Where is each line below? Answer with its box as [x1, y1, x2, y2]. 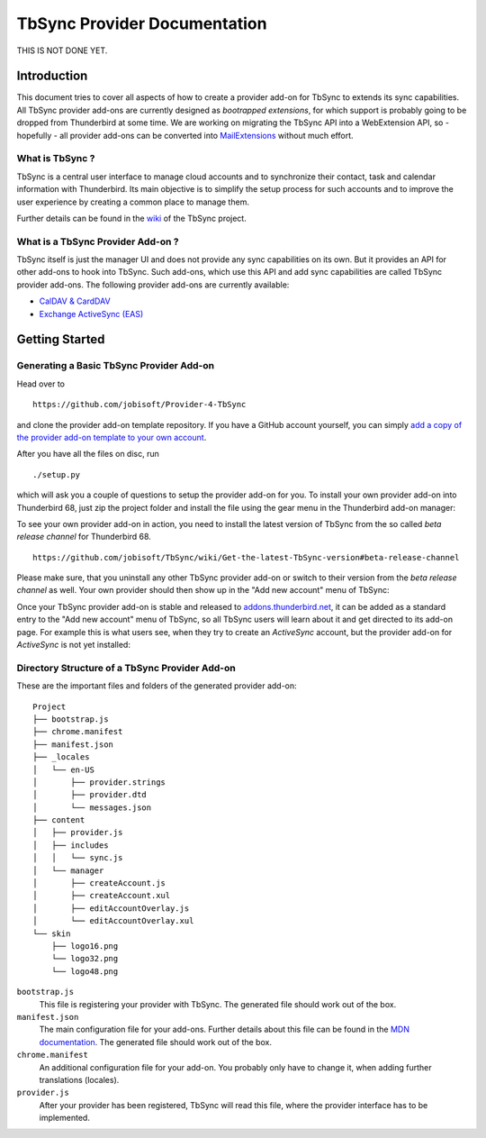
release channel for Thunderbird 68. [16, 532, 152, 542]
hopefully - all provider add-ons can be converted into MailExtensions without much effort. [16, 130, 354, 141]
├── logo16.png [50, 942, 119, 951]
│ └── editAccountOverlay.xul [32, 915, 194, 926]
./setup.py [32, 469, 81, 479]
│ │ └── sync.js [32, 852, 123, 863]
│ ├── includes [32, 840, 109, 851]
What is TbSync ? [16, 152, 95, 165]
